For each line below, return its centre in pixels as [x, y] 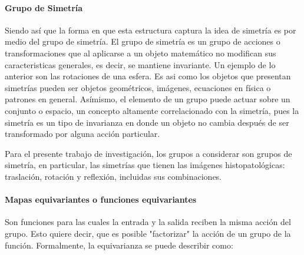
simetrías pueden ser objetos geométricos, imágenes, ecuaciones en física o [138, 87]
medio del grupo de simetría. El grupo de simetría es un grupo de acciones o [143, 41]
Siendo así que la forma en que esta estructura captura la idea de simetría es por [151, 30]
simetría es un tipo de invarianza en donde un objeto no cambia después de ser [147, 122]
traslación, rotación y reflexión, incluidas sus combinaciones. [113, 176]
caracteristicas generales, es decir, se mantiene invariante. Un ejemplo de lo [140, 64]
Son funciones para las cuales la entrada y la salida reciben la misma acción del [148, 222]
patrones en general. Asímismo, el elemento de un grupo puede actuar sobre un [148, 99]
